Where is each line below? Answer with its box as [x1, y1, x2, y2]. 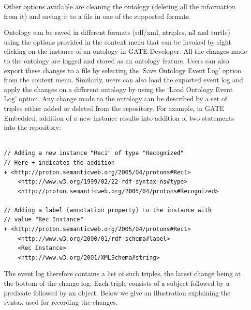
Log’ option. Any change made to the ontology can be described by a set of [4, 93, 227, 104]
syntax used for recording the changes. [4, 297, 118, 307]
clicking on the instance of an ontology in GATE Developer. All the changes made [4, 46, 247, 56]
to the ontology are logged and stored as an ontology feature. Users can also [4, 55, 229, 65]
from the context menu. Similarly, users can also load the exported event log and [4, 75, 243, 85]
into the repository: [4, 122, 61, 132]
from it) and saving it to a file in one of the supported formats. [4, 11, 191, 21]
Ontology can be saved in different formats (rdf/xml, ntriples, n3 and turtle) [4, 27, 230, 37]
